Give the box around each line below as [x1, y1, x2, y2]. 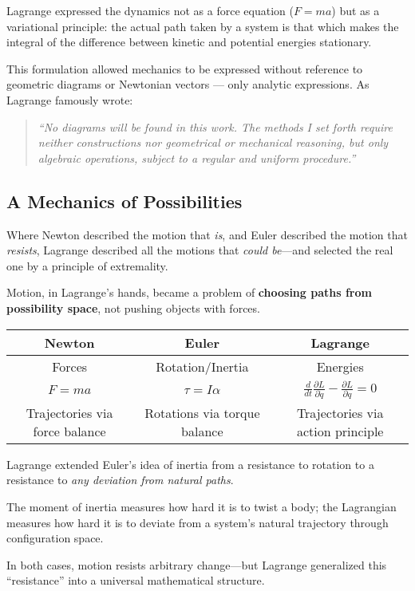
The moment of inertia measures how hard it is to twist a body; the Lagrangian [6, 498, 397, 514]
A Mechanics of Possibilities [6, 188, 243, 213]
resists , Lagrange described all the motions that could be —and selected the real [6, 242, 393, 258]
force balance [33, 421, 106, 440]
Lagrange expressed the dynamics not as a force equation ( [6, 2, 294, 18]
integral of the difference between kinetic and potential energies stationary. [6, 33, 372, 50]
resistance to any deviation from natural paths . [6, 471, 234, 488]
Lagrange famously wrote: [6, 91, 133, 108]
